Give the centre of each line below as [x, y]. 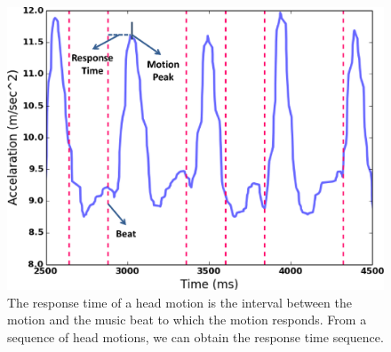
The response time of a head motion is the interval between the [180, 302]
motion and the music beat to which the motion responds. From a [187, 320]
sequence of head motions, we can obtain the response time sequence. [195, 336]
